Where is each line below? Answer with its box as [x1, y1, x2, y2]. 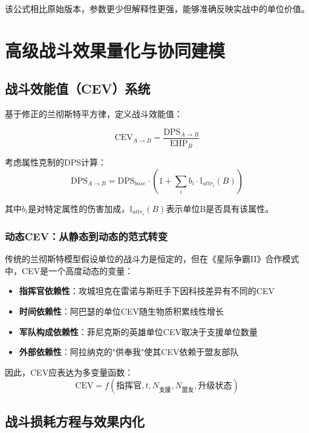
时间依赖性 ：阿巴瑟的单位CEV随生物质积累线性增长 [19, 304, 224, 317]
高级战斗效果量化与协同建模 [5, 37, 226, 62]
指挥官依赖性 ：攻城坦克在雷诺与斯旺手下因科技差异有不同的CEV [19, 284, 275, 297]
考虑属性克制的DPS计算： [5, 156, 107, 168]
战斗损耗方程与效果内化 [5, 411, 145, 430]
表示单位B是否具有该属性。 [166, 202, 274, 214]
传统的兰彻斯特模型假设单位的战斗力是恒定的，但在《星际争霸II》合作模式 [5, 252, 299, 265]
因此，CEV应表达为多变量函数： [5, 365, 134, 378]
